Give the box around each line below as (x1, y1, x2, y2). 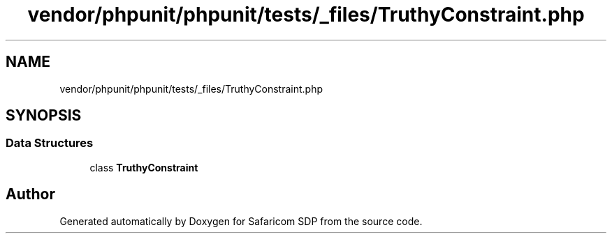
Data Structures (6, 136, 94, 151)
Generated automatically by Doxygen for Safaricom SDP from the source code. (59, 215, 423, 227)
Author (6, 185, 55, 203)
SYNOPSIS (6, 107, 82, 125)
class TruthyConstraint (89, 161, 198, 174)
